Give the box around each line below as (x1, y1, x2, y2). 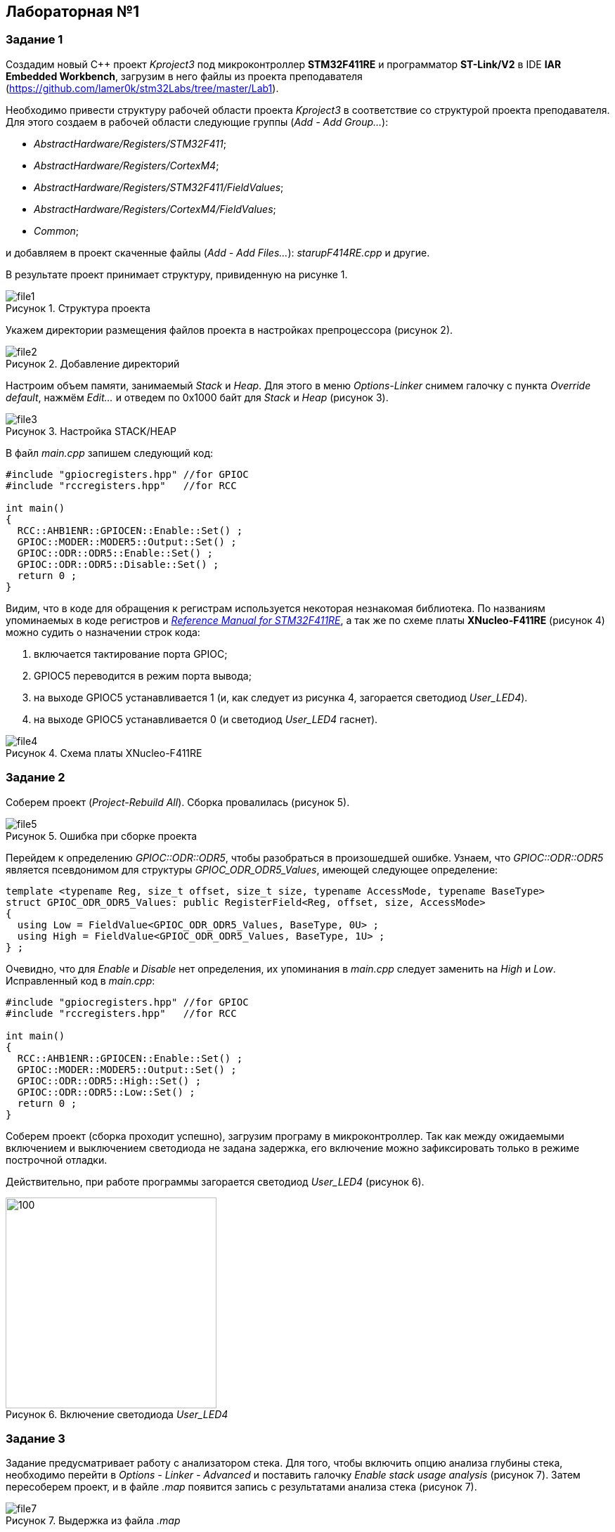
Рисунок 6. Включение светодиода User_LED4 (6, 1408, 228, 1420)
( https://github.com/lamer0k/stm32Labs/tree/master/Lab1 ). (6, 82, 279, 94)
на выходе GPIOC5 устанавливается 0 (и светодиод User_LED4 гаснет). (34, 713, 378, 725)
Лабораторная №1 (6, 3, 140, 20)
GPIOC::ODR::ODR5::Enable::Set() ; (17, 547, 214, 559)
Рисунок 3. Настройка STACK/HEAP (6, 424, 176, 437)
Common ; (34, 224, 79, 237)
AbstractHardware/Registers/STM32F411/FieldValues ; (34, 181, 284, 193)
